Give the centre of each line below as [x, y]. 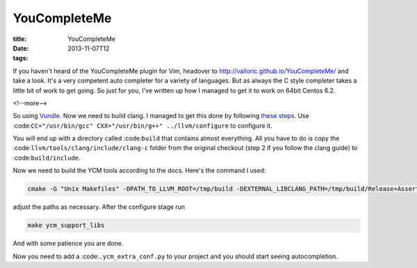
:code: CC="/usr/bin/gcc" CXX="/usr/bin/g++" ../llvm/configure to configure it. [142, 126]
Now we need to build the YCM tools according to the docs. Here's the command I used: [140, 171]
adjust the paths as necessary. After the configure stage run [99, 207]
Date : [21, 48]
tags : [21, 58]
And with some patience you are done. [68, 244]
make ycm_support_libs [66, 225]
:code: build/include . [47, 158]
